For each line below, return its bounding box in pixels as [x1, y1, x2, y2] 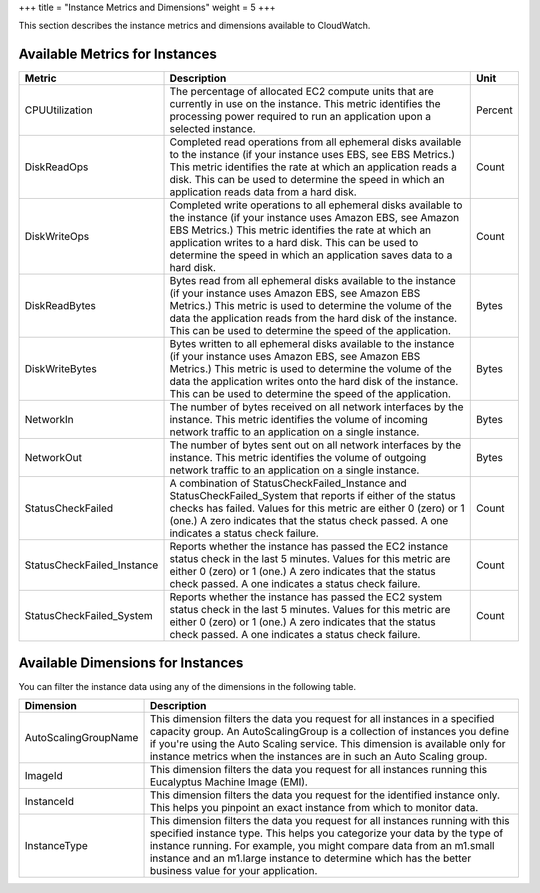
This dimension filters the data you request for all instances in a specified [149, 712, 495, 726]
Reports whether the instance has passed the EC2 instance [169, 540, 449, 554]
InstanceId [24, 795, 75, 809]
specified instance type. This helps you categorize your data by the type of [149, 826, 504, 840]
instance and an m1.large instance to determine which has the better [149, 851, 472, 865]
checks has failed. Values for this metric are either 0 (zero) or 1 [169, 501, 465, 515]
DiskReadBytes [24, 299, 97, 313]
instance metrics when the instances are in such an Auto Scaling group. [149, 750, 488, 764]
